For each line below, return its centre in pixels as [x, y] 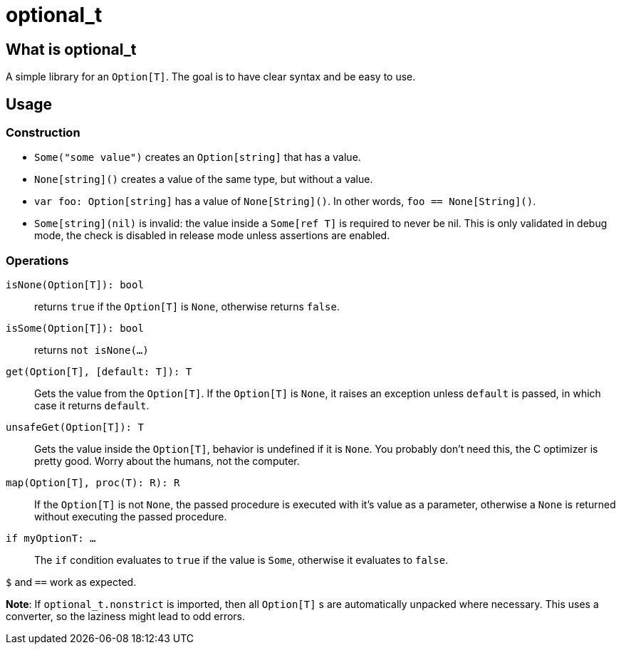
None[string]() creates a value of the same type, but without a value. [204, 179]
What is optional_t [71, 49]
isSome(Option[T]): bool [75, 329]
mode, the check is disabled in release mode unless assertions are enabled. [212, 236]
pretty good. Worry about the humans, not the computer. [167, 461]
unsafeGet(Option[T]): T [75, 428]
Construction [43, 133]
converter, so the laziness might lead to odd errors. [126, 617]
